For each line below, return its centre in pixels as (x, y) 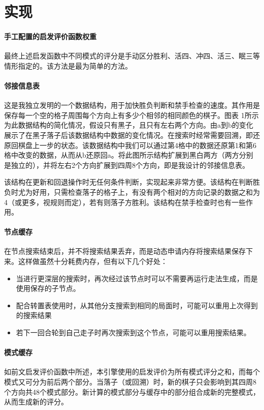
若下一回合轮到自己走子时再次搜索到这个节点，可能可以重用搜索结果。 (133, 332)
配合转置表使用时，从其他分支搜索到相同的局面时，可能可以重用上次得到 (137, 305)
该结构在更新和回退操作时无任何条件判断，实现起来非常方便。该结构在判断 (128, 182)
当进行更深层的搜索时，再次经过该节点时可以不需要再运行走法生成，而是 (137, 278)
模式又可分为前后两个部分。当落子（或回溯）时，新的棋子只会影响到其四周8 (130, 382)
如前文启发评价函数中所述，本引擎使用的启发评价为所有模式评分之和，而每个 (132, 372)
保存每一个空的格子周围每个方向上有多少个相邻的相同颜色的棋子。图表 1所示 (131, 115)
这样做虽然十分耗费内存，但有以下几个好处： (93, 261)
